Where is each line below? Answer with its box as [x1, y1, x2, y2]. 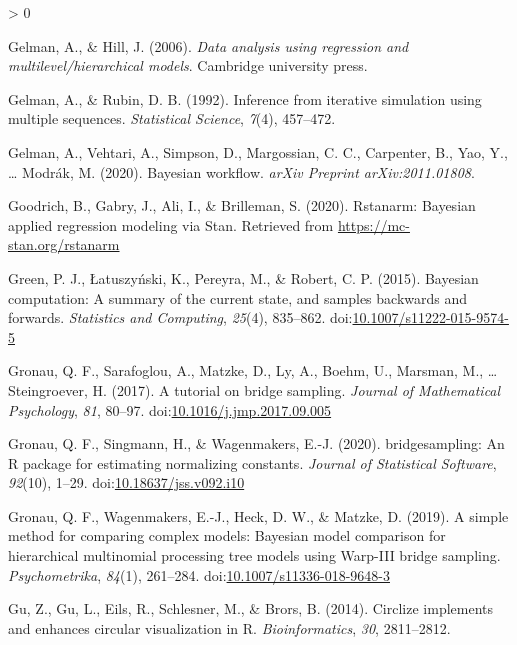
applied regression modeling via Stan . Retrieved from [8, 214, 334, 235]
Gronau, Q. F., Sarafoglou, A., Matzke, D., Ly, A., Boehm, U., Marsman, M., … [8, 360, 498, 381]
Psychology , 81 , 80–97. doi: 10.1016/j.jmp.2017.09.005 [8, 399, 332, 420]
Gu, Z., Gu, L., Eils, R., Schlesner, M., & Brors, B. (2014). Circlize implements [8, 598, 494, 619]
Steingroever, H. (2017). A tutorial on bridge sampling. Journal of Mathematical [8, 379, 501, 400]
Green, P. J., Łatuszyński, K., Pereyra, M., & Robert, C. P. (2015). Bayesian [8, 267, 479, 288]
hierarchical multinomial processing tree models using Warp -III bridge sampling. [8, 545, 501, 566]
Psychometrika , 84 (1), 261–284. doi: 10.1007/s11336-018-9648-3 [8, 564, 390, 585]
